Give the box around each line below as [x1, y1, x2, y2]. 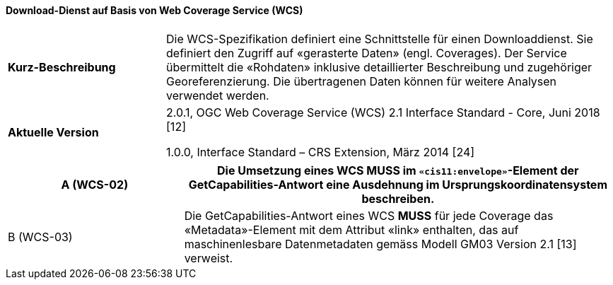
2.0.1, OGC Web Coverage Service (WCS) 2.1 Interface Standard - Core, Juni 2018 [166, 105, 600, 120]
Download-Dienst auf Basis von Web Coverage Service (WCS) [6, 4, 303, 16]
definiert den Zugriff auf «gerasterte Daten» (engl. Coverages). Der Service [166, 45, 567, 60]
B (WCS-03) [8, 229, 73, 244]
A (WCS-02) [61, 177, 129, 192]
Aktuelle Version [8, 124, 99, 139]
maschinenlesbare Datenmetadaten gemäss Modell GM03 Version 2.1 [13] [184, 236, 577, 251]
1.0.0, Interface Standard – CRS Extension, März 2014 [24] [166, 144, 475, 159]
